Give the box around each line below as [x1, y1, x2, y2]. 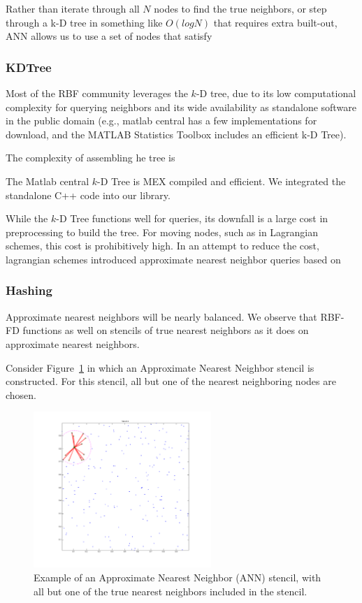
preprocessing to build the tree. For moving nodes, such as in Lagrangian [6, 224, 319, 239]
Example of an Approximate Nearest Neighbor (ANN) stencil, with [34, 569, 321, 584]
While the [6, 211, 48, 226]
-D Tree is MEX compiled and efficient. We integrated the [97, 173, 346, 188]
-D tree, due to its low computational [196, 86, 356, 100]
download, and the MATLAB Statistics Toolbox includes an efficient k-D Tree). [6, 126, 347, 141]
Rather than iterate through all [6, 1, 140, 15]
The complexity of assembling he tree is [6, 150, 175, 165]
